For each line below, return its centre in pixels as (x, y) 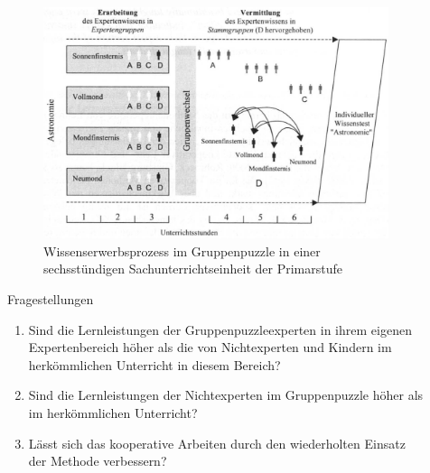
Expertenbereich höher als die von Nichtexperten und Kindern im (210, 347)
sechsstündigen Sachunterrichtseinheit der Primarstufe (193, 269)
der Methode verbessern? (98, 461)
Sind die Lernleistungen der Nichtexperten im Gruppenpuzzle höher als (226, 395)
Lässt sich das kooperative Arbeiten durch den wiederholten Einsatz (217, 443)
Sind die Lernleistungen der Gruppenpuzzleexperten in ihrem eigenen (220, 329)
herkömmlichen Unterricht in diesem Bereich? (154, 364)
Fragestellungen (51, 299)
